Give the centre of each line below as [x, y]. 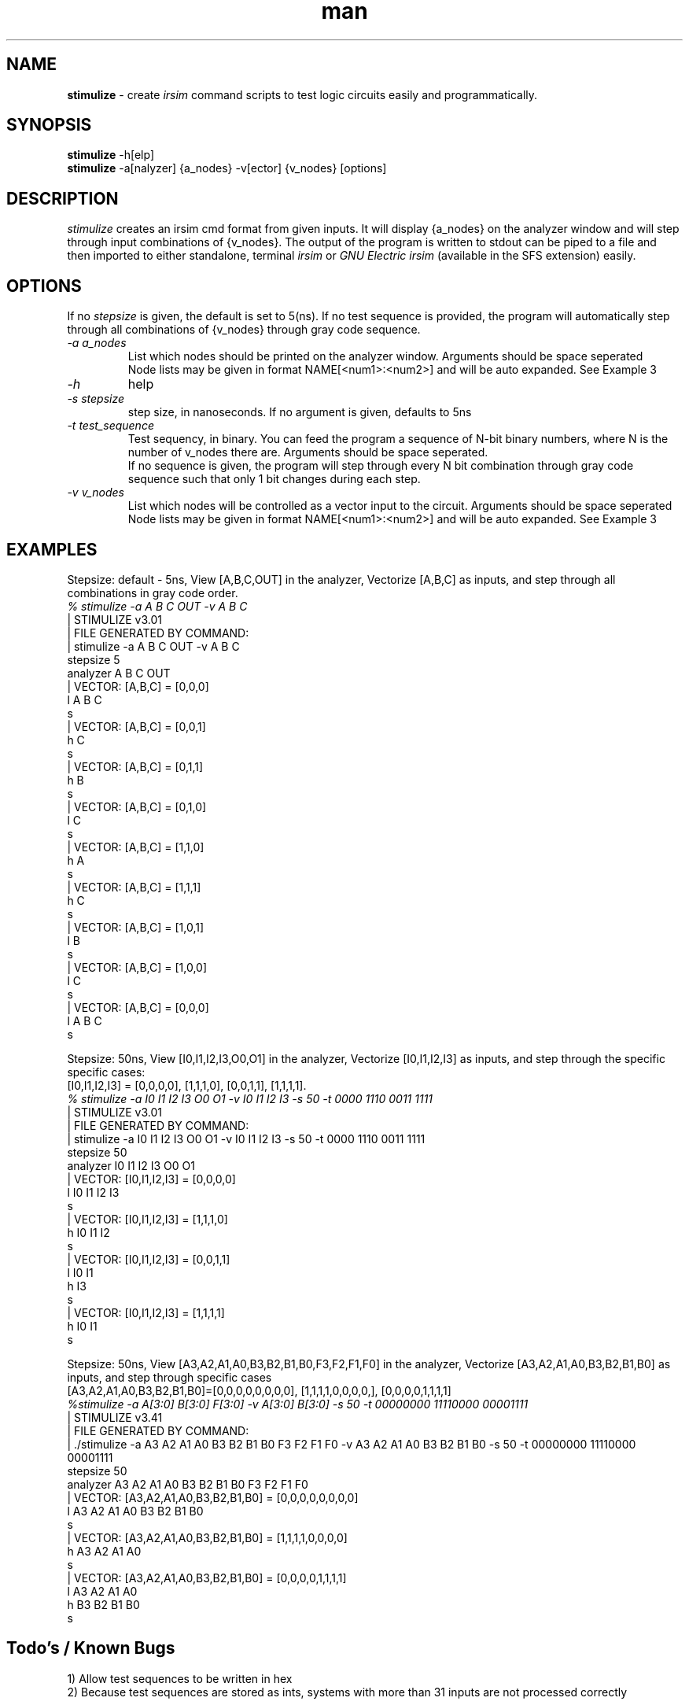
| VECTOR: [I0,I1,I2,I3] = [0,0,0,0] [151, 1179]
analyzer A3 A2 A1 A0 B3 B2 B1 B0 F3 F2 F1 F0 [188, 1484]
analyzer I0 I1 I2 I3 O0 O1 [131, 1165]
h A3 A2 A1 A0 [104, 1551]
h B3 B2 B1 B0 [103, 1604]
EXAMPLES [52, 549]
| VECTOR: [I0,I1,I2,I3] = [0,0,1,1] [149, 1259]
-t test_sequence [111, 426]
